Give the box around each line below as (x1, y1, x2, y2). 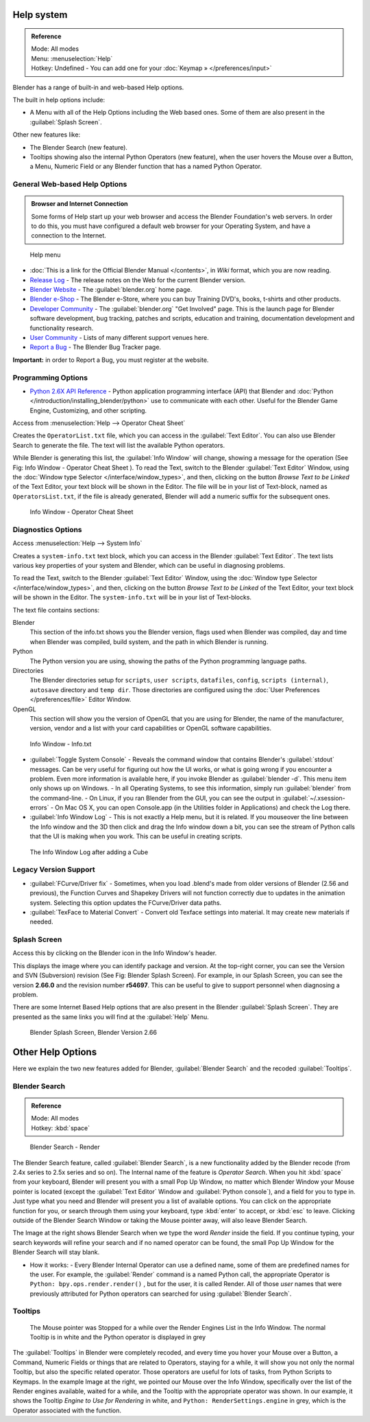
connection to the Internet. (31, 231, 106, 240)
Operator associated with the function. (12, 1406, 122, 1414)
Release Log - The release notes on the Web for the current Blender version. (29, 275, 246, 284)
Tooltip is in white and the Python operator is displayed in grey (29, 1333, 206, 1342)
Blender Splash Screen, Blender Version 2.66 (29, 1029, 158, 1037)
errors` (29, 803, 49, 812)
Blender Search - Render (29, 1143, 100, 1151)
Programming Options (12, 373, 88, 382)
